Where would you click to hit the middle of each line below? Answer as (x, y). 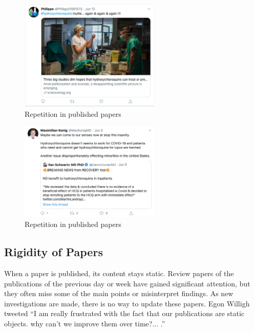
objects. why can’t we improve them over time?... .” (85, 323)
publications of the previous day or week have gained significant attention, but (127, 283)
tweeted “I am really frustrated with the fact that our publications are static (124, 313)
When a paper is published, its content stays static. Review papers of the (119, 273)
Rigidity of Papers (54, 252)
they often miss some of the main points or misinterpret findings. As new (119, 293)
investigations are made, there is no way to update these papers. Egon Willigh (127, 303)
